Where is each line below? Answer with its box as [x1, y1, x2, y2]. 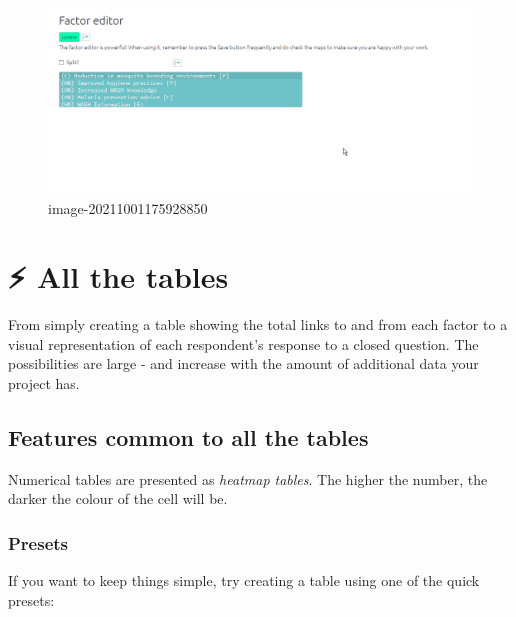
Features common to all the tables [8, 421, 369, 452]
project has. [8, 373, 80, 393]
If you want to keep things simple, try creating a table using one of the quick [8, 570, 480, 591]
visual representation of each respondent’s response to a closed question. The [8, 333, 479, 354]
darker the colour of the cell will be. [8, 488, 228, 509]
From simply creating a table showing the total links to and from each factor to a [8, 314, 508, 335]
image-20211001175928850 [48, 197, 208, 218]
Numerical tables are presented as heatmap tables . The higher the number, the [8, 468, 488, 489]
